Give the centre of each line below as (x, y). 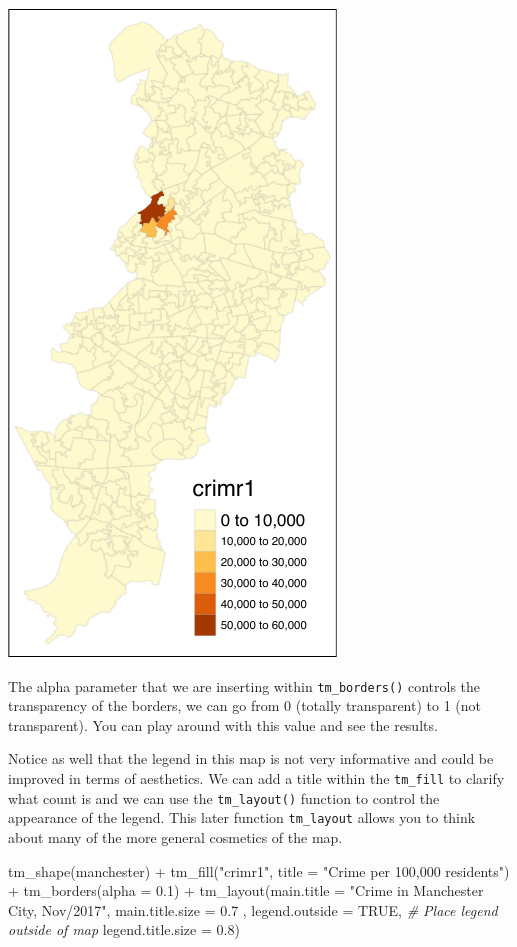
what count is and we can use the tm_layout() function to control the (224, 797)
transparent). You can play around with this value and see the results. (223, 724)
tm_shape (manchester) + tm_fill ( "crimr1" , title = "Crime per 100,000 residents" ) (259, 870)
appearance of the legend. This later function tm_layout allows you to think (242, 817)
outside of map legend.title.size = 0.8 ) (124, 929)
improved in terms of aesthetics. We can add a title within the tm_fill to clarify (256, 778)
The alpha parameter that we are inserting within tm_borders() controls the (244, 685)
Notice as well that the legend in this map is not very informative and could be (251, 758)
